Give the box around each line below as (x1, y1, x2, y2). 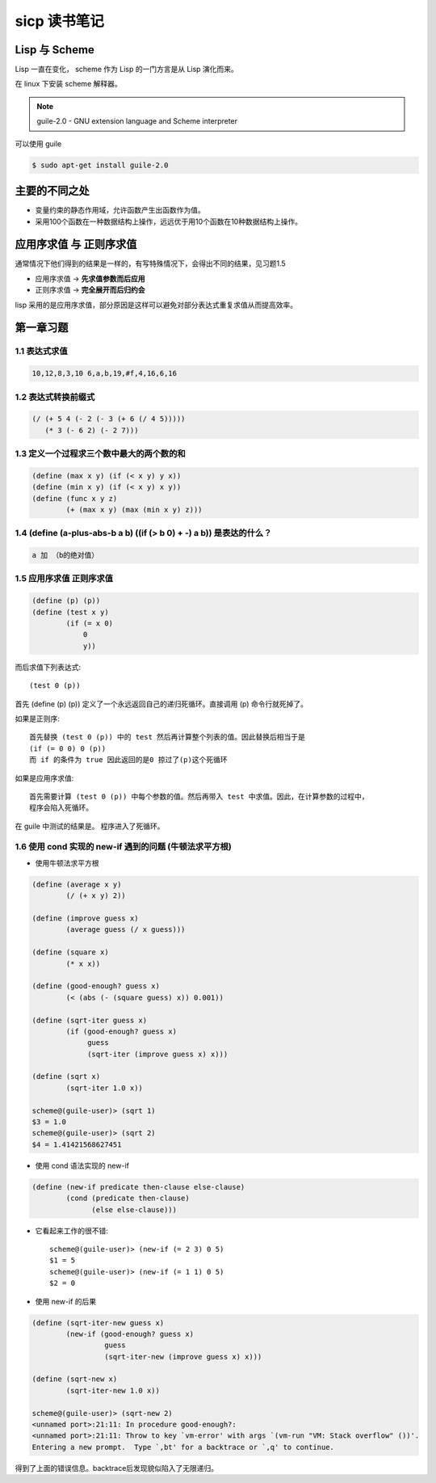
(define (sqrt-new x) (31, 1375, 118, 1384)
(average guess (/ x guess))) (65, 925, 186, 934)
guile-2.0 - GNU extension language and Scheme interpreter (36, 116, 238, 126)
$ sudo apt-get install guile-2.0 (31, 160, 169, 170)
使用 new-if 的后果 (35, 1296, 97, 1306)
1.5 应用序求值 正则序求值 (15, 573, 113, 584)
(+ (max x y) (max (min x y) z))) (65, 505, 203, 514)
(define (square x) (31, 948, 109, 957)
